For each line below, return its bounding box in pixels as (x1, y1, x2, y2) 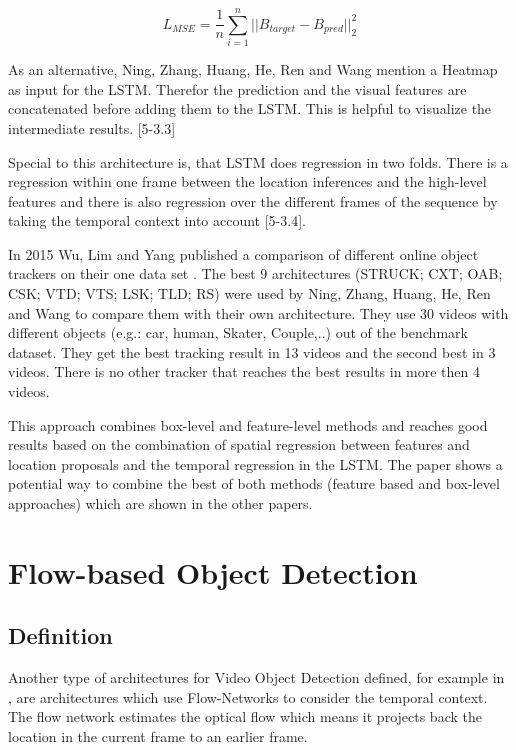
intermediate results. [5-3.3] (8, 117, 176, 138)
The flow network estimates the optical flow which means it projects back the (8, 706, 482, 727)
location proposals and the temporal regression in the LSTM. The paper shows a (8, 453, 503, 474)
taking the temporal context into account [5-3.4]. (8, 210, 306, 231)
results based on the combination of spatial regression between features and (8, 434, 470, 455)
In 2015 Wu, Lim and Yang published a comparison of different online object (8, 243, 479, 264)
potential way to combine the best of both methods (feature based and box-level (8, 473, 500, 494)
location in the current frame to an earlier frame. (8, 725, 308, 746)
